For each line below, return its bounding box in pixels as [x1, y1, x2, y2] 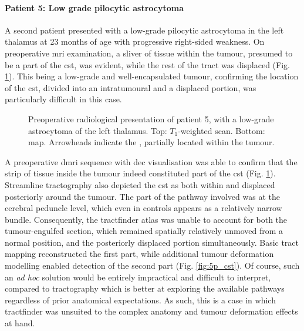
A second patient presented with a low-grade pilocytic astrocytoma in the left [5, 24, 284, 36]
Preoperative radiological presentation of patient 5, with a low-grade [28, 112, 274, 125]
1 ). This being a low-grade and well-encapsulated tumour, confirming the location [5, 70, 299, 82]
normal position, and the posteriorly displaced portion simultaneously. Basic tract [5, 236, 299, 248]
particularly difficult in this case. [5, 93, 122, 105]
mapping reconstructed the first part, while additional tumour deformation [5, 248, 274, 260]
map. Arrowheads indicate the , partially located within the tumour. [28, 136, 275, 148]
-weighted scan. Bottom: [178, 124, 265, 136]
